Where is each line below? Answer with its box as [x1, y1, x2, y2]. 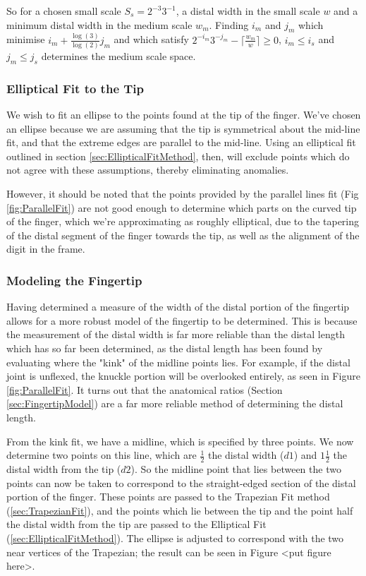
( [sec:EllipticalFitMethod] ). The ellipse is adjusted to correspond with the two [6, 530, 344, 545]
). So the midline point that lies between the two [130, 461, 341, 476]
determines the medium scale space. [41, 49, 196, 64]
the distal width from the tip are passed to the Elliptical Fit [6, 517, 267, 532]
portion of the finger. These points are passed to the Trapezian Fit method [6, 489, 330, 504]
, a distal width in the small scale [176, 4, 320, 18]
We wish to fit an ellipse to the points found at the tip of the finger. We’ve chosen [6, 107, 361, 122]
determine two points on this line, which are [6, 448, 197, 462]
